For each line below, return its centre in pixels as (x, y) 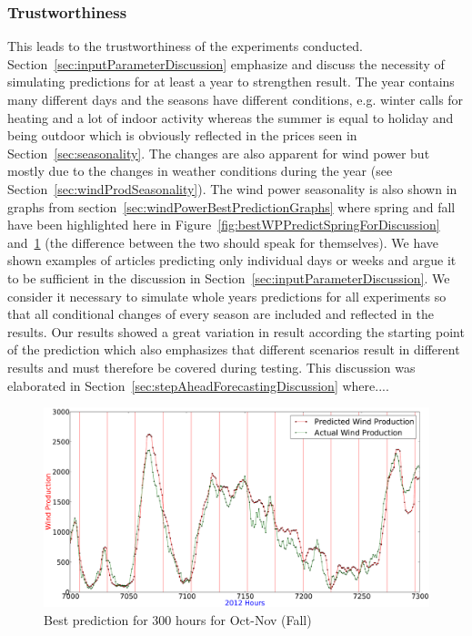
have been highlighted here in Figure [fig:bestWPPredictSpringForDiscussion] (224, 225)
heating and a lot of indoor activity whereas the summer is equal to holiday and (231, 117)
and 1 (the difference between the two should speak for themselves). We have (223, 242)
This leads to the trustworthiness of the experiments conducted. (186, 46)
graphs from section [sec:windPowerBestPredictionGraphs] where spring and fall (231, 206)
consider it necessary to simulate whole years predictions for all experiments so (227, 296)
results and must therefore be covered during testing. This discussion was (211, 367)
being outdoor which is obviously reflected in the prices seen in (182, 135)
